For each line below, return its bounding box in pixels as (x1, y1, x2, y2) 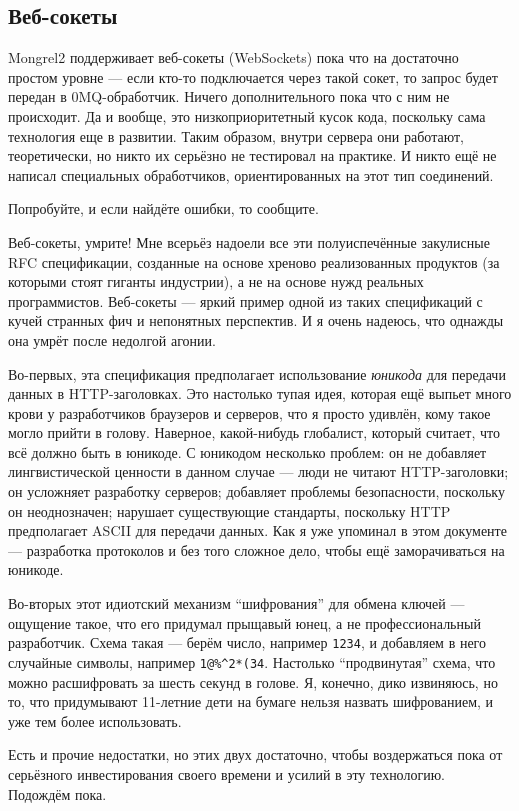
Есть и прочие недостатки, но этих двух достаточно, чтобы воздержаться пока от (8, 744, 503, 765)
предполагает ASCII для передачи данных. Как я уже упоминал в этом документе (8, 520, 507, 541)
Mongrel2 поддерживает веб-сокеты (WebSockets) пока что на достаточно (8, 47, 459, 68)
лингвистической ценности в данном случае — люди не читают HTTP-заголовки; (8, 461, 509, 482)
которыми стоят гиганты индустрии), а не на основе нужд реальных (8, 271, 424, 292)
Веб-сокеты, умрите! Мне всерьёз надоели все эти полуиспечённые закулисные (8, 231, 490, 252)
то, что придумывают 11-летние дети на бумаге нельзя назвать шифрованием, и (8, 691, 494, 712)
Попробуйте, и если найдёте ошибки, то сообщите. (8, 198, 319, 219)
